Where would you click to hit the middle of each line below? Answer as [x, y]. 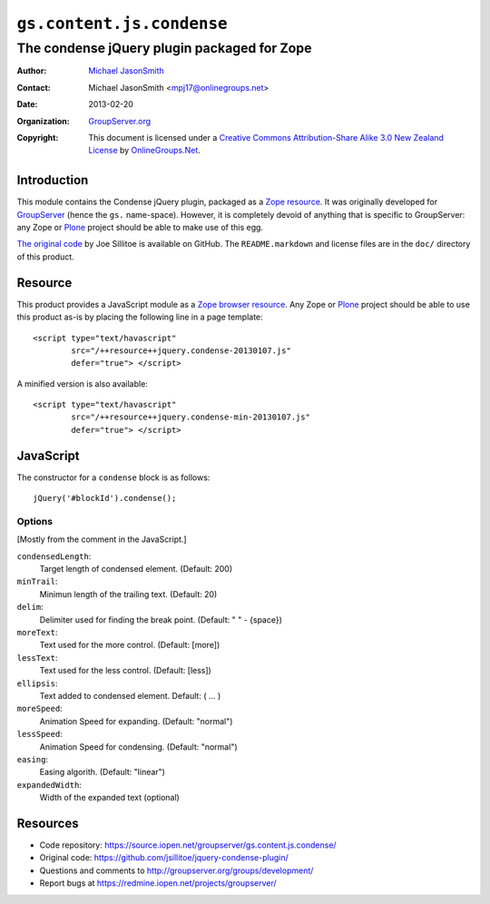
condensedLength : [54, 556]
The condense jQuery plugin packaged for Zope [164, 48]
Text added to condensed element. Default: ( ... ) [130, 695]
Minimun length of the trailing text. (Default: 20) [128, 594]
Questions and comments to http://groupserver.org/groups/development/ [176, 870]
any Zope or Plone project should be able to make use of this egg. [140, 228]
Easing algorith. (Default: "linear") [102, 772]
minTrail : [37, 582]
